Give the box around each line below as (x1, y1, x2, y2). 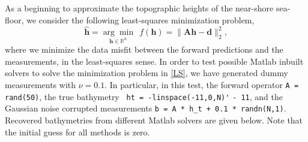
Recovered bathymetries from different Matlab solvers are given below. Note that (5, 113, 303, 126)
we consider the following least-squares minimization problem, (26, 13, 255, 26)
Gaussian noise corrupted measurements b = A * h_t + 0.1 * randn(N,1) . (5, 102, 286, 114)
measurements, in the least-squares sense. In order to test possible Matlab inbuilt (5, 55, 304, 67)
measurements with (5, 78, 76, 90)
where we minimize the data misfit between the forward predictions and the (5, 43, 283, 56)
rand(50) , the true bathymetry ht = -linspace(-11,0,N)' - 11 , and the (5, 90, 283, 102)
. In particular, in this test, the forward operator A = (104, 78, 299, 90)
